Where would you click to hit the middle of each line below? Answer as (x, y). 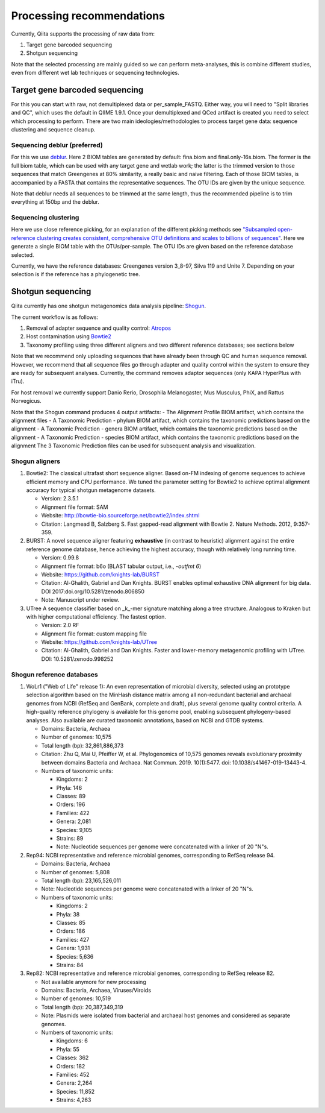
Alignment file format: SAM (75, 507)
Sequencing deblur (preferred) (57, 145)
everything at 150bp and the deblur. (55, 202)
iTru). (18, 381)
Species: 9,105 (74, 830)
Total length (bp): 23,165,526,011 (81, 881)
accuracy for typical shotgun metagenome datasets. (91, 490)
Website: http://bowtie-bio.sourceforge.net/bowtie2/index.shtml (120, 516)
